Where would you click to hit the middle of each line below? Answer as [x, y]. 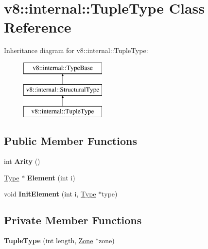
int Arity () [22, 161]
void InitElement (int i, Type [50, 194]
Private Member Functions [73, 220]
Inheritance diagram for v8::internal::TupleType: [76, 50]
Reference [38, 27]
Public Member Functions [70, 141]
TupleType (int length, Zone [49, 240]
